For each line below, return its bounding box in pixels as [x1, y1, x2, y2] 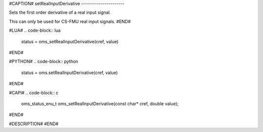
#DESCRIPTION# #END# [9, 121, 58, 127]
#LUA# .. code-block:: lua [9, 27, 61, 34]
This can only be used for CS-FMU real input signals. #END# [9, 19, 131, 24]
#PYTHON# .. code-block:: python [9, 58, 78, 64]
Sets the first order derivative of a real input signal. [9, 10, 111, 16]
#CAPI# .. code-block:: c [9, 90, 58, 95]
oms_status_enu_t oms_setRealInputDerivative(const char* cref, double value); [21, 100, 179, 107]
